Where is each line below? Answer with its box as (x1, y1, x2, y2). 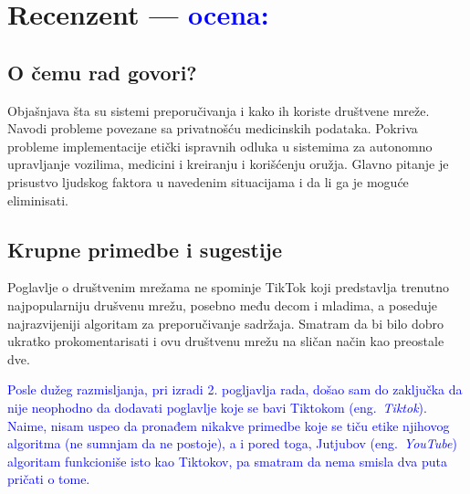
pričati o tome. (7, 469, 90, 489)
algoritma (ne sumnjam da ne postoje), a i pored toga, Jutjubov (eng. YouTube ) (7, 434, 457, 453)
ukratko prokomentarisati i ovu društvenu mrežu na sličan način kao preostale (7, 331, 444, 351)
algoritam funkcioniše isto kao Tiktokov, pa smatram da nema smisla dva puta (7, 451, 447, 470)
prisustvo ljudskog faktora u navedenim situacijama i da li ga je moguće (7, 172, 409, 191)
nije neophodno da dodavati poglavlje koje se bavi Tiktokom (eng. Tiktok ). (7, 397, 427, 416)
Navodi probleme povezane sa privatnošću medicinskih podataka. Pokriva (7, 119, 418, 138)
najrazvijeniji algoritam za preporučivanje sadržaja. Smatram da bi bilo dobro (7, 313, 444, 332)
